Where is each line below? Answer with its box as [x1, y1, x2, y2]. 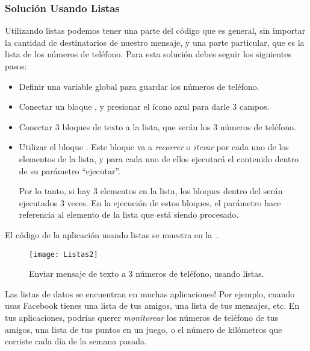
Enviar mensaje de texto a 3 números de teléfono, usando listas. [29, 267, 264, 280]
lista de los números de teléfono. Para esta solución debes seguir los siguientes [5, 48, 291, 60]
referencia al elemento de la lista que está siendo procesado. [19, 208, 239, 221]
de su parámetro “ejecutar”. [19, 164, 120, 177]
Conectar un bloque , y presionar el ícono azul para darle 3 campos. [19, 100, 270, 113]
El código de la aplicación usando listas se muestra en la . [5, 228, 219, 241]
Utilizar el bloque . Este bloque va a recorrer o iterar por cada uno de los [19, 141, 289, 153]
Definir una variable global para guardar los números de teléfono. [19, 80, 259, 92]
